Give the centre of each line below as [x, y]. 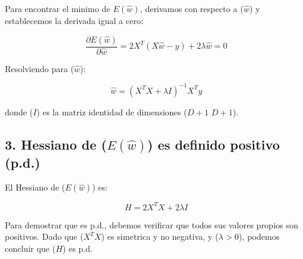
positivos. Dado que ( [44, 236]
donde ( [19, 111]
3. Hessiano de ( [56, 144]
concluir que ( [30, 248]
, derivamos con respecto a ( [191, 8]
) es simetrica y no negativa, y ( [160, 236]
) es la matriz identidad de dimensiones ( [112, 111]
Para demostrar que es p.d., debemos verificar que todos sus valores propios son [152, 224]
